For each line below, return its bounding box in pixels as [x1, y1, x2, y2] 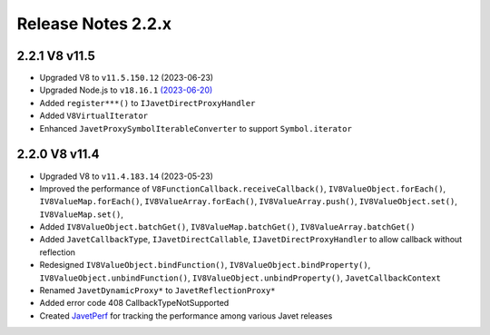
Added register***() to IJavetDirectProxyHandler [39, 97, 256, 108]
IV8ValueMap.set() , [39, 209, 124, 220]
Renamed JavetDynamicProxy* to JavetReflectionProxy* [39, 285, 276, 296]
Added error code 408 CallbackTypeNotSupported [39, 298, 230, 309]
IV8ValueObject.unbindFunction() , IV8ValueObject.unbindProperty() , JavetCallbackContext [39, 272, 442, 283]
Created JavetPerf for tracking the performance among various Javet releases [39, 310, 333, 321]
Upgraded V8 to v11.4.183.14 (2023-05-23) [39, 171, 213, 182]
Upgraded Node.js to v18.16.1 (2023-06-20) [39, 84, 213, 95]
